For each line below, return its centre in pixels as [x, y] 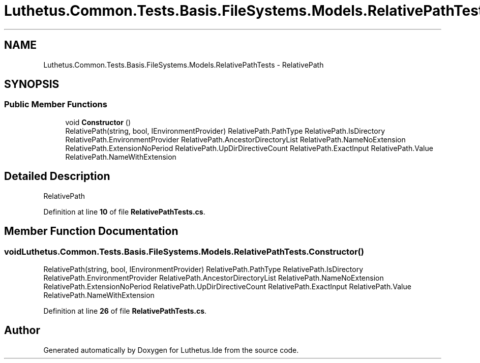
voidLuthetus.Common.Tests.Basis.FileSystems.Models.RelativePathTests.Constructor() [184, 251]
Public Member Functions [56, 104]
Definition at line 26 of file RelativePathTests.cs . [125, 311]
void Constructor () [98, 122]
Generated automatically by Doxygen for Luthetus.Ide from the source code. [171, 350]
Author [22, 330]
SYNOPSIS [32, 84]
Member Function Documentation [91, 231]
